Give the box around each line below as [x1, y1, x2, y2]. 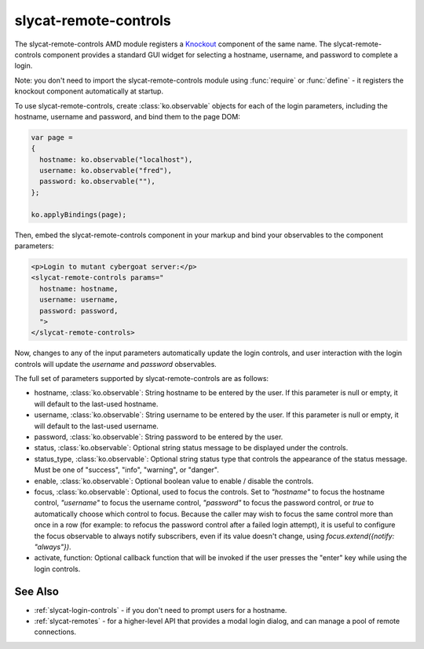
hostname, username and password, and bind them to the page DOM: [14, 112, 241, 121]
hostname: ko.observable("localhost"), [39, 155, 193, 164]
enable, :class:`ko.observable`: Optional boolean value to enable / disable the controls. [34, 476, 314, 486]
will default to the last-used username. [34, 421, 159, 431]
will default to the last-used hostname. [34, 399, 159, 409]
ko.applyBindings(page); [31, 210, 127, 219]
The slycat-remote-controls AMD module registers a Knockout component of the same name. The [14, 39, 332, 49]
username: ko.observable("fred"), [39, 166, 173, 175]
